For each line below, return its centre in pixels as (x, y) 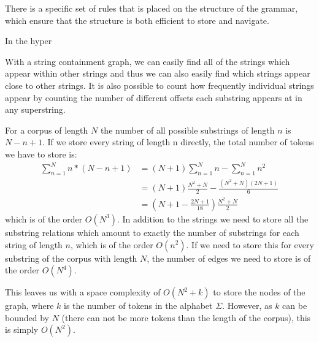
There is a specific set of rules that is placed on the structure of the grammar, (152, 8)
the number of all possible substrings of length (187, 130)
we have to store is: (41, 154)
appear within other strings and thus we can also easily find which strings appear (158, 73)
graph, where (29, 306)
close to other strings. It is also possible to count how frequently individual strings (159, 85)
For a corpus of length (47, 130)
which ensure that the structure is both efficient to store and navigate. (137, 20)
